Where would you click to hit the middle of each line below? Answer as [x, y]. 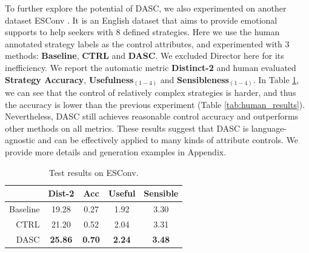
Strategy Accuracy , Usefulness [69, 79]
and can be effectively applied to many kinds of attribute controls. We [168, 140]
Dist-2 [61, 193]
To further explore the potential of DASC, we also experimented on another [146, 8]
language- [269, 128]
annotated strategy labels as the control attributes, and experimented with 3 [147, 43]
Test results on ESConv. [94, 172]
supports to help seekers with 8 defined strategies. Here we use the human [142, 32]
